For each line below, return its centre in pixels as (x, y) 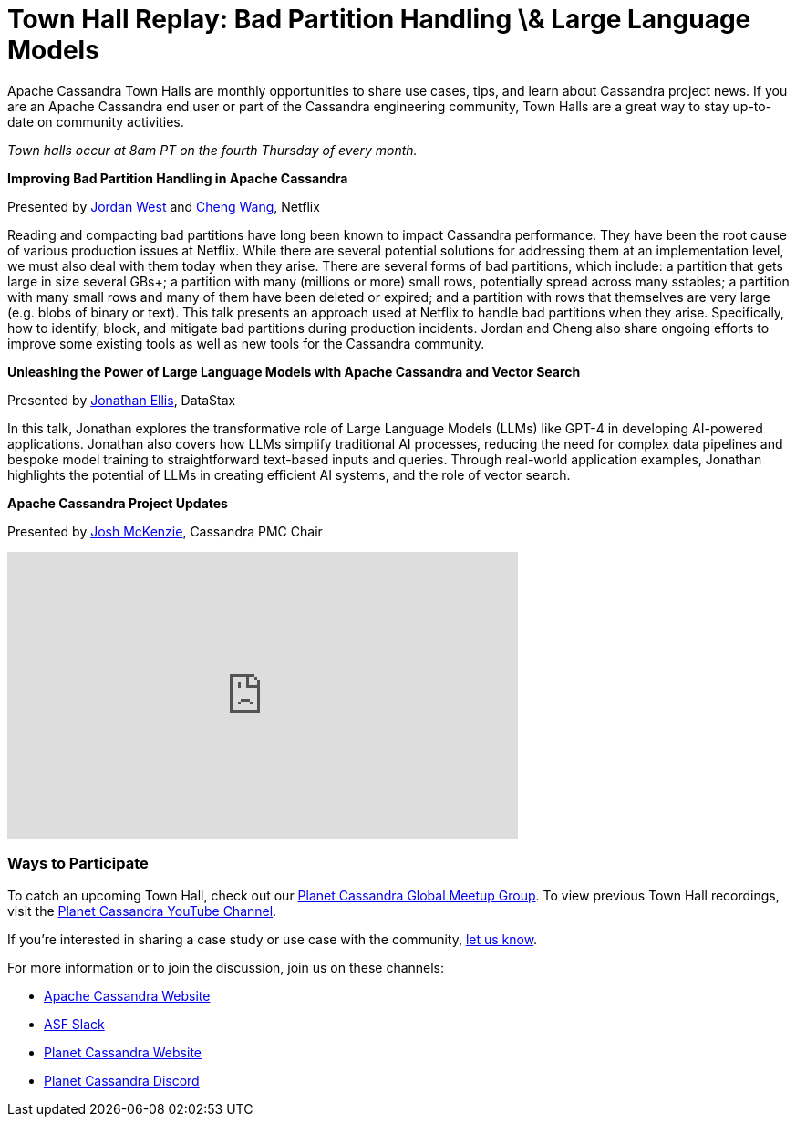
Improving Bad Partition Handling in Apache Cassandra (178, 178)
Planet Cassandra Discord (122, 1080)
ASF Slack (74, 1024)
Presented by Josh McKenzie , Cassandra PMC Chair (165, 531)
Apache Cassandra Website (127, 995)
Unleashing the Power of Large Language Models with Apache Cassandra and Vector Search (294, 371)
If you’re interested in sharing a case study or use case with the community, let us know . (273, 939)
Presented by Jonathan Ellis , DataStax (122, 400)
